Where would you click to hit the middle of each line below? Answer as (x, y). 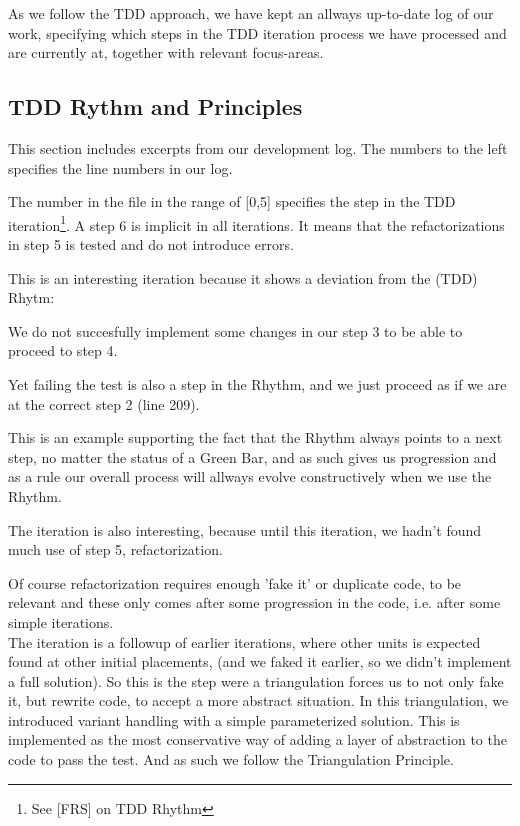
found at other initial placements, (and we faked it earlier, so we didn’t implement (260, 661)
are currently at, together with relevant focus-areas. (166, 52)
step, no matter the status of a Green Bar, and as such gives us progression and (252, 456)
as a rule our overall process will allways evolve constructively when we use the (250, 476)
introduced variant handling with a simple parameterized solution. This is (234, 719)
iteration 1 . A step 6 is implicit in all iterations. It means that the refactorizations (256, 223)
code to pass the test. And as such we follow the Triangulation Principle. (231, 759)
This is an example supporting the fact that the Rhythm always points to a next (255, 437)
